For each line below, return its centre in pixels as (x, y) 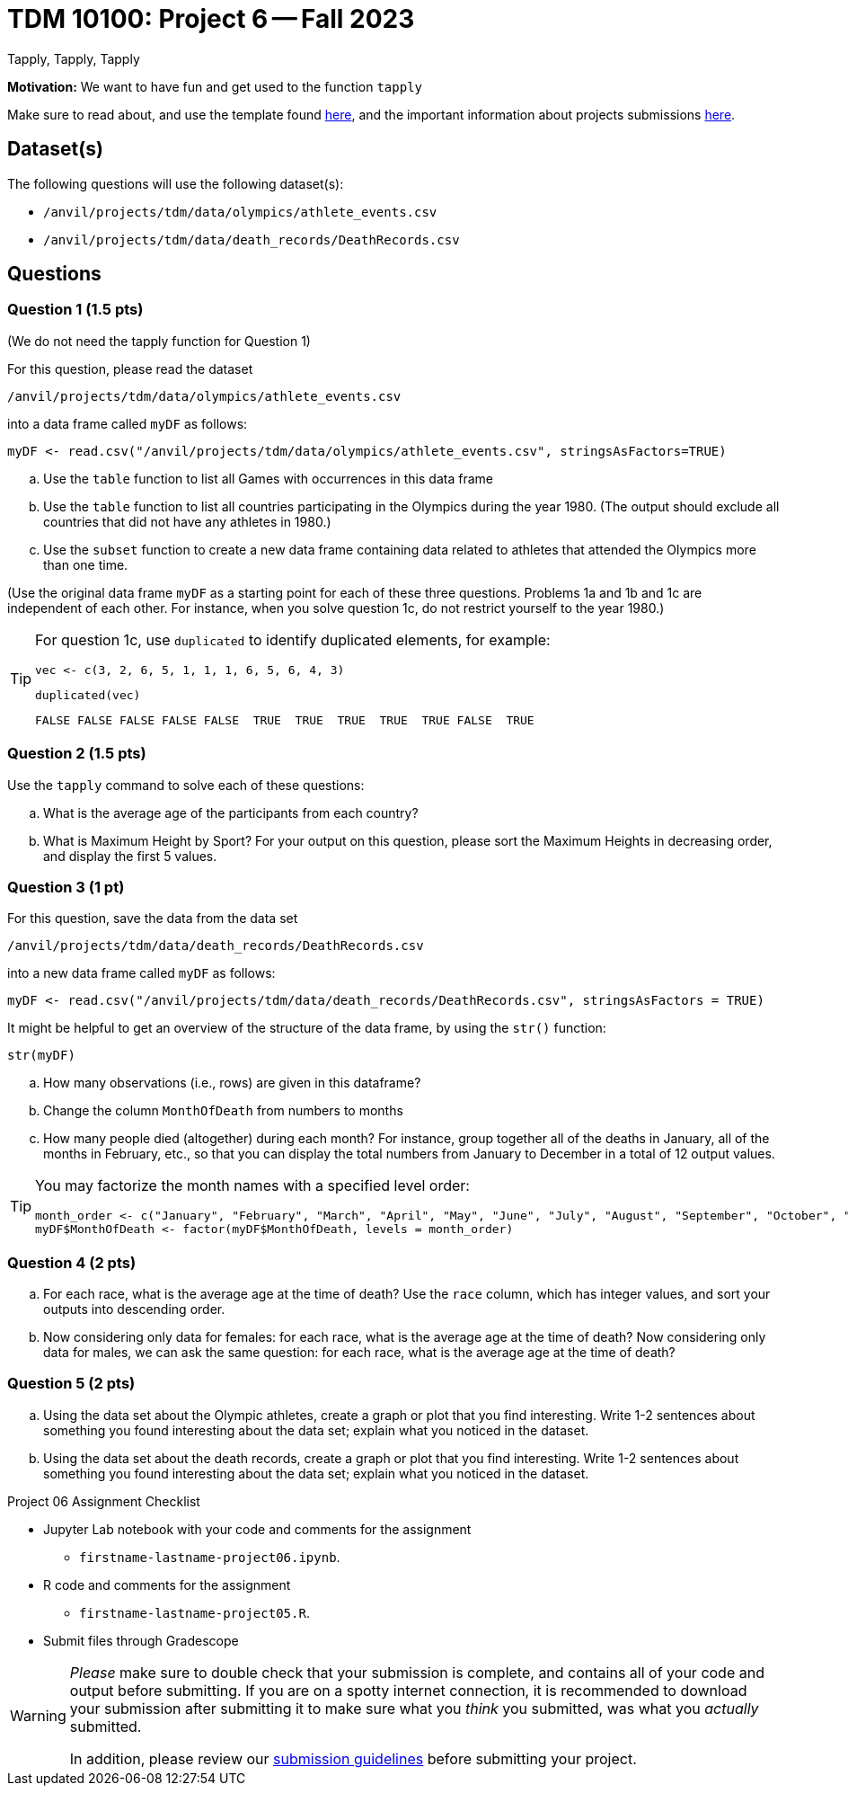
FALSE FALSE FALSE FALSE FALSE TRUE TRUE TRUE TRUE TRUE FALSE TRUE (285, 720)
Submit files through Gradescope (141, 1640)
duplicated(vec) (88, 695)
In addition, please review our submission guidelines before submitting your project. (353, 1758)
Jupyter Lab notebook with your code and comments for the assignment (257, 1529)
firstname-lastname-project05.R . (194, 1612)
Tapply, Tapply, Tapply (74, 58)
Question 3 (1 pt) (66, 887)
